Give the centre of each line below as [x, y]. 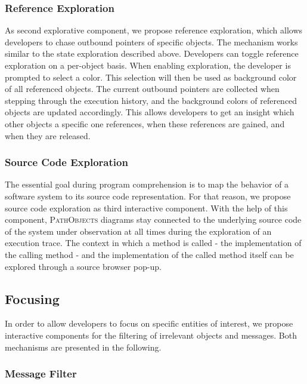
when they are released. [48, 135]
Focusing [32, 298]
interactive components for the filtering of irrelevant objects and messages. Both [151, 335]
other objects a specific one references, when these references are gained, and [145, 123]
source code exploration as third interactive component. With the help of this [146, 208]
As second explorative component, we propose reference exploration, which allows [154, 30]
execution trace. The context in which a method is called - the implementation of [153, 243]
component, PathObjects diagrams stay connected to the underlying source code [153, 219]
